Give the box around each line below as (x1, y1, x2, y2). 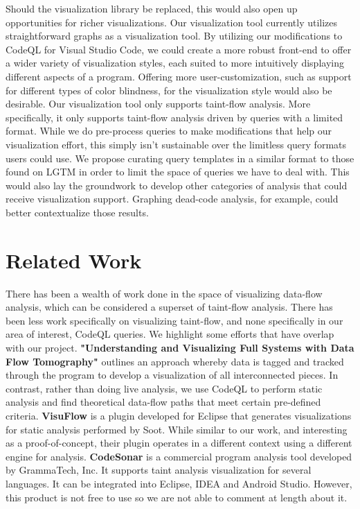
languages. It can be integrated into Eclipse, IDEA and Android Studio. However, (6, 476, 352, 490)
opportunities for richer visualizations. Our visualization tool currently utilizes (6, 15, 338, 29)
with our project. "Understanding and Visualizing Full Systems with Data (6, 340, 354, 354)
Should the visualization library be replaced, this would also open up (6, 1, 298, 15)
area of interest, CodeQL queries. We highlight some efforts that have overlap (6, 327, 334, 341)
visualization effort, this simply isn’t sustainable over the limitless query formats (6, 137, 347, 151)
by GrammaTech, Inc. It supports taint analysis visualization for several (6, 463, 312, 477)
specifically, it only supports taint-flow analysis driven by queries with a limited (6, 110, 343, 124)
